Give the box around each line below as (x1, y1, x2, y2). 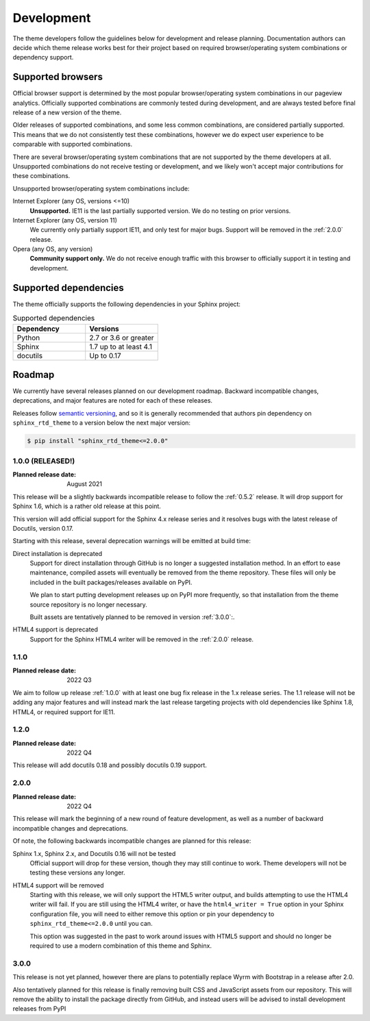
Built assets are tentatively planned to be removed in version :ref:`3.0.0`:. (29, 613, 235, 621)
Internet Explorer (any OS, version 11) (12, 216, 118, 224)
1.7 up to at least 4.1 (89, 342, 152, 351)
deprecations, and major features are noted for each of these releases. (12, 396, 212, 405)
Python (16, 333, 40, 342)
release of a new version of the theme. (12, 108, 122, 116)
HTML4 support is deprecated (12, 625, 99, 633)
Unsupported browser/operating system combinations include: (12, 184, 190, 192)
